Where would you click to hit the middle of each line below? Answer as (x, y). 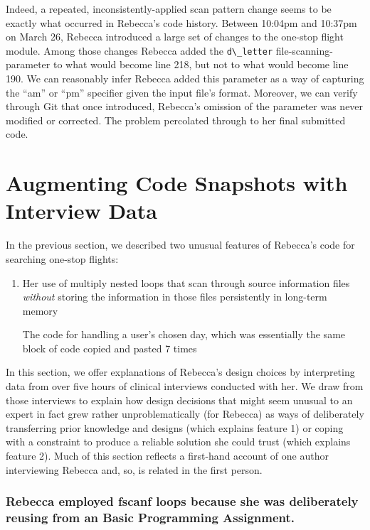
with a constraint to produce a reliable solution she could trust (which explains (178, 442)
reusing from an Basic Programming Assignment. (150, 518)
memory (40, 310)
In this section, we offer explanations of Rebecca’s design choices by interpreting (180, 372)
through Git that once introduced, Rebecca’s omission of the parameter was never (185, 106)
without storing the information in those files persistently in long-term (175, 297)
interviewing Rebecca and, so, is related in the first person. (134, 469)
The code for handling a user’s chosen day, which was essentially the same (184, 334)
